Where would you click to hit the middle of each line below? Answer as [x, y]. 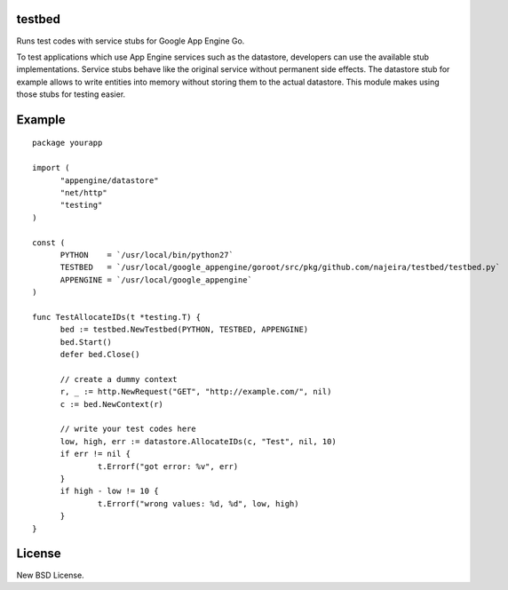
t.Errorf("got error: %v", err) [168, 466]
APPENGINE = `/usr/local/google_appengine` [156, 279]
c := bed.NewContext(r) [112, 404]
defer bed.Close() [100, 355]
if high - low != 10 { [109, 491]
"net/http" [83, 193]
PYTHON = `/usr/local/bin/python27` [147, 255]
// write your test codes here [128, 429]
